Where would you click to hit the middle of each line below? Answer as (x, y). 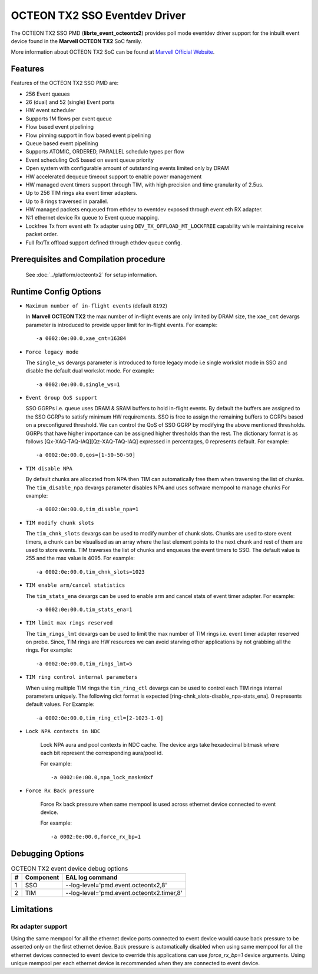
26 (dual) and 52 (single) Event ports (70, 102)
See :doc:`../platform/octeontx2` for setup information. (92, 275)
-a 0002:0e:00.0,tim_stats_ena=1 (84, 609)
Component (42, 877)
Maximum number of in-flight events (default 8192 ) (97, 305)
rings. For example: (49, 650)
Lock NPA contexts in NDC (63, 731)
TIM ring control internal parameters (82, 677)
